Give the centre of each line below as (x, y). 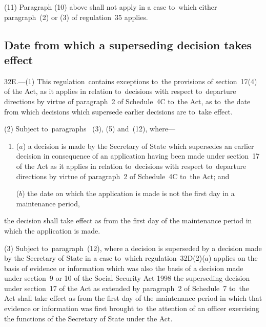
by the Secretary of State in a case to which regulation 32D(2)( (105, 258)
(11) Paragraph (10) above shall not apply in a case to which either (111, 7)
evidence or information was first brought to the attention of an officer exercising (132, 308)
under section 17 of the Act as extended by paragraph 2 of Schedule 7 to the (127, 288)
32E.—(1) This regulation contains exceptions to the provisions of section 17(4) (131, 81)
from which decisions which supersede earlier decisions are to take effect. (118, 111)
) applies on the (233, 258)
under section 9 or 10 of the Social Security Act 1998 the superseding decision (127, 278)
